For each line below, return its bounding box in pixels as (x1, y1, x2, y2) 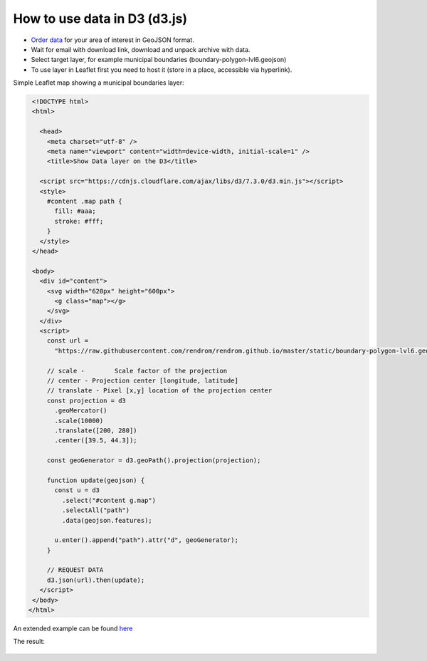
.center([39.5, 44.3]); (54, 437, 138, 444)
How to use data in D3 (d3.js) (13, 11, 188, 26)
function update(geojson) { (46, 476, 145, 484)
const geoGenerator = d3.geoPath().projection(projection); (46, 457, 261, 464)
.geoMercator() (54, 407, 107, 415)
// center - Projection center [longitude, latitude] (46, 377, 238, 385)
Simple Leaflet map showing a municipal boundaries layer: (13, 78, 184, 87)
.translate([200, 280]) (54, 426, 138, 434)
